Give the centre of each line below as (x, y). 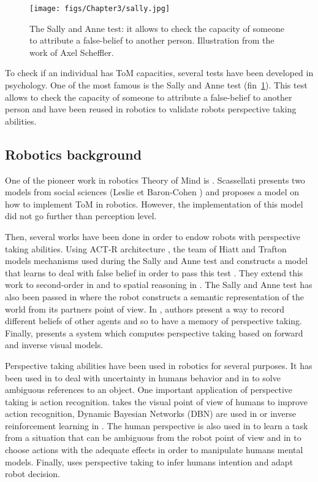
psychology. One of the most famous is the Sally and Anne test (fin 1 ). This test (156, 85)
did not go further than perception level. (81, 216)
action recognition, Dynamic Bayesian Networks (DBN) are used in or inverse (150, 414)
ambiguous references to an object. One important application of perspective (149, 390)
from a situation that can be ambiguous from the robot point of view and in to (153, 437)
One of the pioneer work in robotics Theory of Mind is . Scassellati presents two (155, 180)
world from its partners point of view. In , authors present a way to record (145, 309)
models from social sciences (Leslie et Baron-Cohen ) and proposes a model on (152, 192)
